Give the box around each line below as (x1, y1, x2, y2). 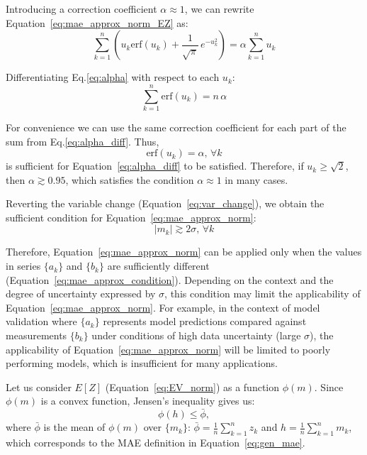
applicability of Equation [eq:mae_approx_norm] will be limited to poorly (6, 341, 331, 356)
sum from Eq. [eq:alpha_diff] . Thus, (6, 133, 159, 148)
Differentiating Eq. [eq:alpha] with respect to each (6, 70, 220, 84)
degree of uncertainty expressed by (6, 286, 156, 301)
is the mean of (43, 420, 106, 434)
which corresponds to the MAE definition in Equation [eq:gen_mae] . (6, 435, 305, 450)
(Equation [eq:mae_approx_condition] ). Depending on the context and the (6, 272, 334, 287)
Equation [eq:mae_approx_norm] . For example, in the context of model (6, 300, 320, 314)
